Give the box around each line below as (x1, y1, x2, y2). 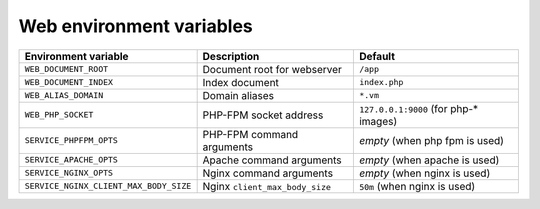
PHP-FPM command (202, 127, 299, 141)
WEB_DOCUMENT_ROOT (24, 64, 109, 75)
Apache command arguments (202, 153, 342, 167)
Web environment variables (18, 15, 254, 37)
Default (358, 49, 395, 63)
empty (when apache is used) (358, 153, 500, 167)
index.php (358, 77, 404, 88)
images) (358, 114, 398, 128)
